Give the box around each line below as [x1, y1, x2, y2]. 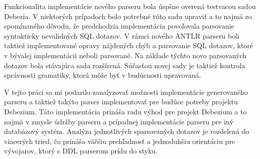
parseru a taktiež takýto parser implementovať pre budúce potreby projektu [4, 96, 238, 107]
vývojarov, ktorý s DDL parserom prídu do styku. [4, 145, 158, 156]
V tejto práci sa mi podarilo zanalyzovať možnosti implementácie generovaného [4, 86, 248, 97]
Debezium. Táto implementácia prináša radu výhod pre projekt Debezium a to [4, 106, 247, 116]
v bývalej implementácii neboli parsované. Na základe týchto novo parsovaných [4, 50, 247, 60]
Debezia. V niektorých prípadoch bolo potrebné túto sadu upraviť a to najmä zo [4, 11, 252, 21]
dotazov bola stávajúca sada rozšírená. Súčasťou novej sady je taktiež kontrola [4, 60, 245, 70]
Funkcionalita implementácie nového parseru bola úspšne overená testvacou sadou [4, 1, 256, 11]
